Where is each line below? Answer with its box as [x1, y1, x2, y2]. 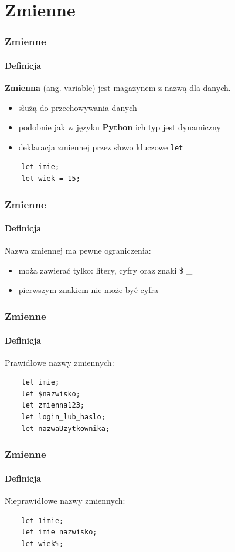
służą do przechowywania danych [18, 101, 137, 113]
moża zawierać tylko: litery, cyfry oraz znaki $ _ [18, 264, 193, 276]
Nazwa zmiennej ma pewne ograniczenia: [5, 244, 151, 257]
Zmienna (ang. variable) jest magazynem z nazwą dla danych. [5, 82, 231, 94]
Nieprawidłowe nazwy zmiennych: [5, 494, 125, 506]
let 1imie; [21, 516, 64, 525]
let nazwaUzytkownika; [21, 424, 110, 433]
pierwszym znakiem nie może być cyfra [18, 284, 158, 296]
